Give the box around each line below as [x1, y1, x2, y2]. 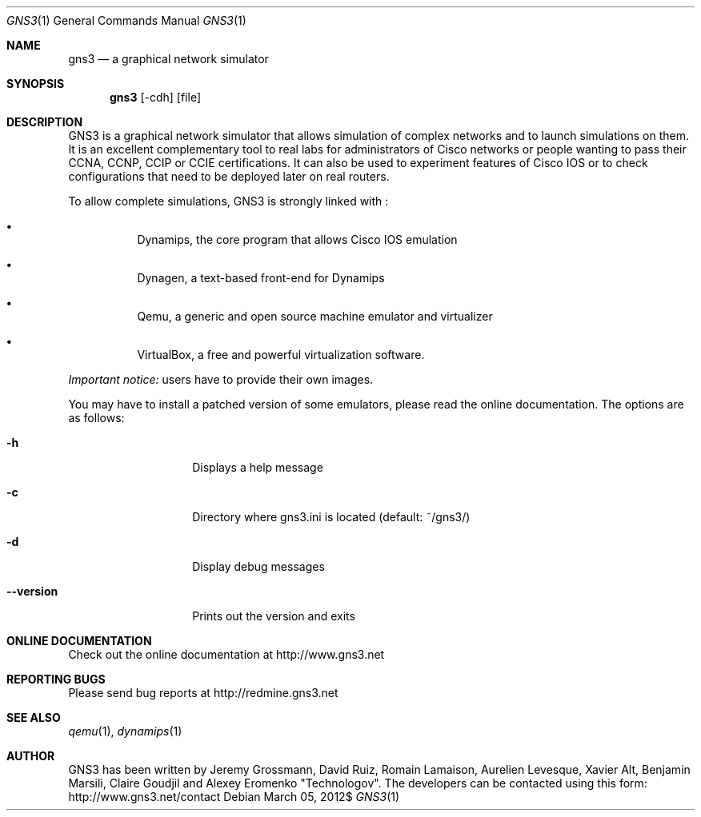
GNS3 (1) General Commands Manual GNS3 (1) [6, 14, 246, 27]
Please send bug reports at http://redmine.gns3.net [68, 686, 338, 699]
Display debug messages [192, 560, 325, 573]
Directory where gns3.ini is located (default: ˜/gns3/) [192, 510, 471, 524]
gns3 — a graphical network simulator [68, 52, 269, 66]
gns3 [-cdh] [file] [110, 90, 202, 104]
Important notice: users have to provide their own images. [68, 373, 374, 386]
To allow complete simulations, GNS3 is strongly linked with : [68, 194, 389, 208]
